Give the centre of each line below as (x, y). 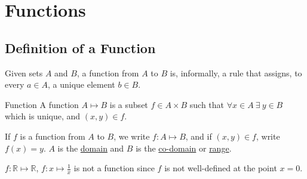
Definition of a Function (80, 47)
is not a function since (114, 168)
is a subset (129, 104)
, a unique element (81, 84)
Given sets (24, 72)
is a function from (53, 136)
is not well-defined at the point (221, 168)
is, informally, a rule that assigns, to (236, 72)
